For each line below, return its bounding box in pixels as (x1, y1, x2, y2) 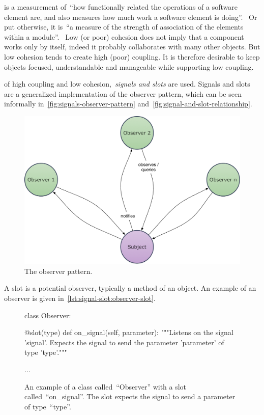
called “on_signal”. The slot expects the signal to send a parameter (24, 391, 236, 402)
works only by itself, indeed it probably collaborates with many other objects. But (4, 41, 260, 52)
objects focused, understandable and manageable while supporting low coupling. (4, 61, 254, 72)
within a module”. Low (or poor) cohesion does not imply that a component (4, 31, 244, 42)
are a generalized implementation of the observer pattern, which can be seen (4, 88, 242, 99)
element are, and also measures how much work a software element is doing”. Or (4, 11, 257, 22)
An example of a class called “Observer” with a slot (24, 381, 187, 392)
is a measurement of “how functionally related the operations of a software (4, 2, 238, 12)
